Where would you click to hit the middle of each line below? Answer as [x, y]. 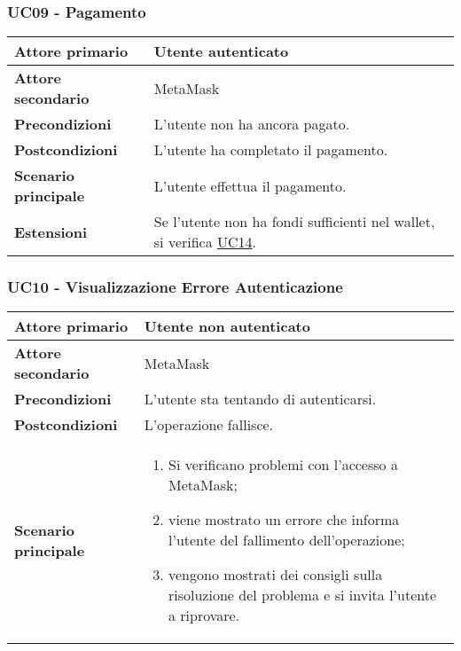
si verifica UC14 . [205, 242]
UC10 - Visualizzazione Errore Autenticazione [175, 287]
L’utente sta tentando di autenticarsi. [260, 399]
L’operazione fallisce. [209, 425]
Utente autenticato [221, 51]
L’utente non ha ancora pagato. [252, 124]
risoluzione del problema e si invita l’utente [302, 595]
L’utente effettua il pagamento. [250, 185]
